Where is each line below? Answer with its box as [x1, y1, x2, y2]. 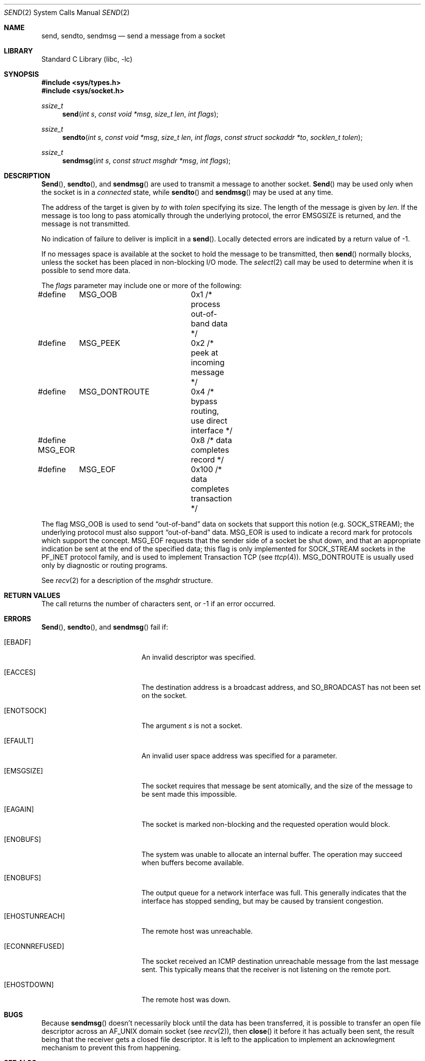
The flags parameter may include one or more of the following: [41, 281, 242, 290]
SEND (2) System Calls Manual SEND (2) [4, 8, 130, 17]
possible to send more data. [41, 266, 131, 274]
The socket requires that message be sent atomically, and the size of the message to [141, 782, 413, 790]
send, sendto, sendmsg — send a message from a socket [41, 32, 226, 40]
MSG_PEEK [79, 338, 120, 348]
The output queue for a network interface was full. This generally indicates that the [141, 889, 407, 897]
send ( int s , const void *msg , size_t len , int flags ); [62, 110, 219, 118]
